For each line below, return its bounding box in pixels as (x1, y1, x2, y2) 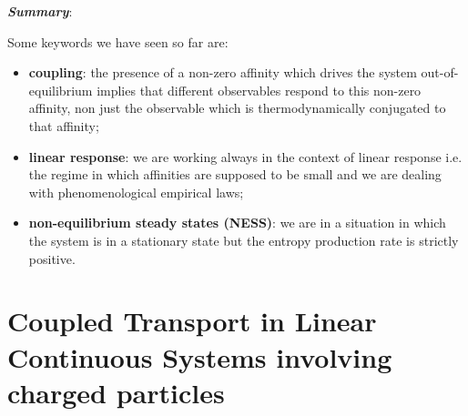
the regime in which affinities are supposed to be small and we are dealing (28, 165, 442, 184)
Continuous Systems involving (7, 338, 392, 375)
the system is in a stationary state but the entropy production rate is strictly (28, 230, 459, 249)
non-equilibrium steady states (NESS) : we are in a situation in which (28, 213, 446, 232)
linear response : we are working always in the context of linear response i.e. (28, 147, 463, 166)
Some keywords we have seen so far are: (7, 32, 229, 51)
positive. (28, 249, 76, 268)
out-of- (421, 63, 459, 82)
